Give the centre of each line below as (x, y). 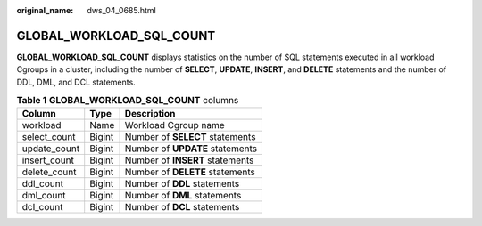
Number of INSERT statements (189, 160)
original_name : (45, 10)
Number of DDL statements (182, 184)
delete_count (49, 172)
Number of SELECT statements (190, 137)
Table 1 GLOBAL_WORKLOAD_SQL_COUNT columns (128, 101)
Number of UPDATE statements (191, 149)
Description (150, 114)
